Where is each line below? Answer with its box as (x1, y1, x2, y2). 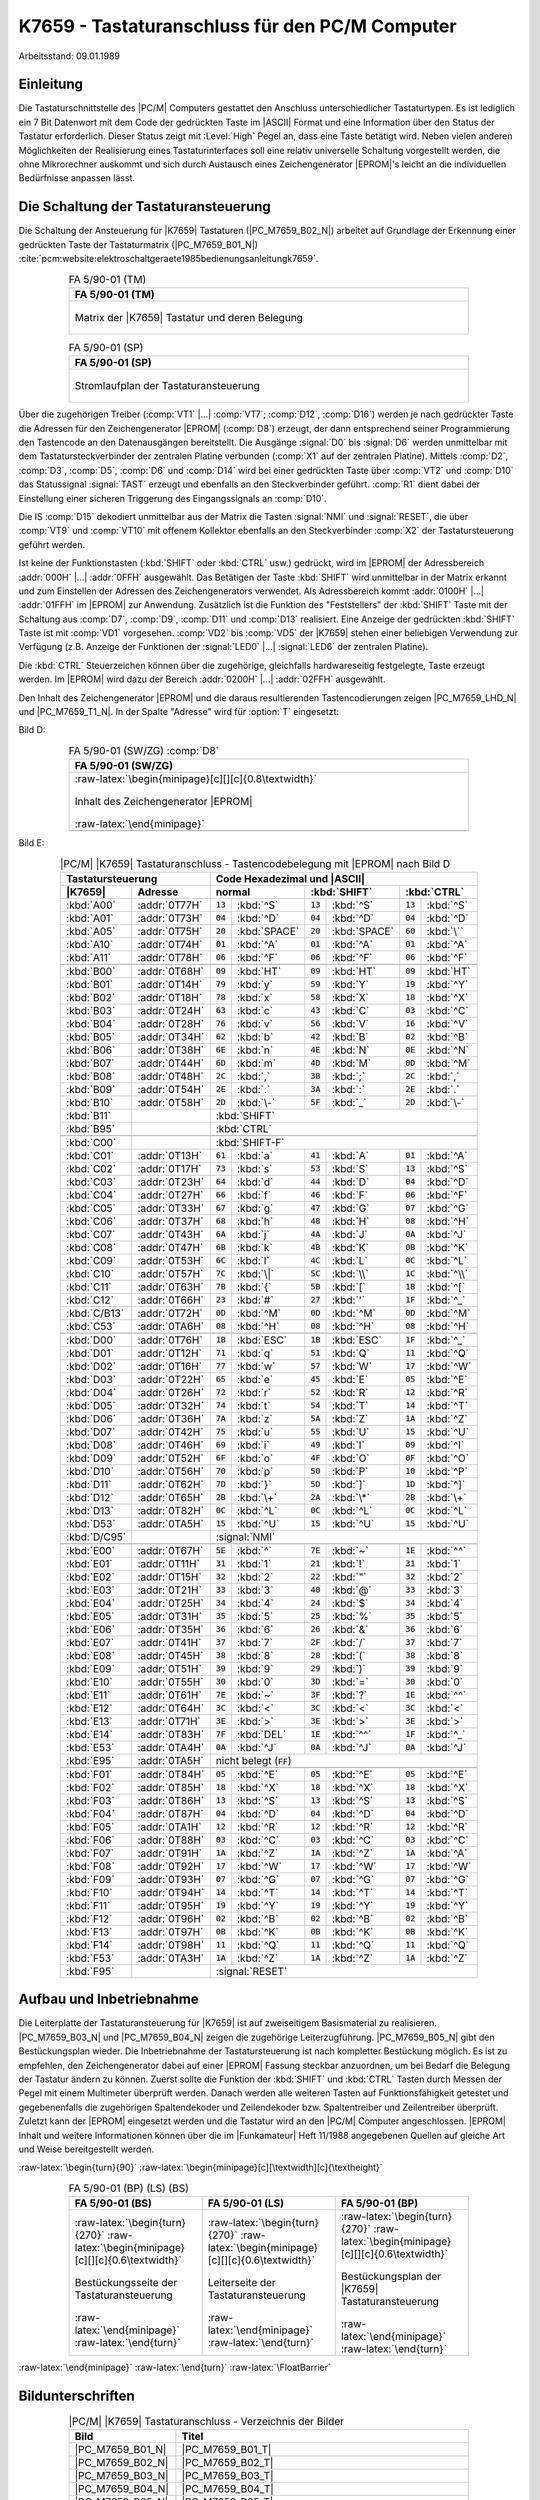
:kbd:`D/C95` (66, 1530, 127, 1544)
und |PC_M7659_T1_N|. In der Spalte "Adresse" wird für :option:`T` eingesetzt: (18, 706, 340, 718)
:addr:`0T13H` (137, 1148, 203, 1162)
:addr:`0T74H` (137, 937, 203, 951)
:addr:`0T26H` (137, 1385, 205, 1399)
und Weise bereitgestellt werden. (18, 2143, 155, 2155)
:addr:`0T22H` (137, 1372, 205, 1386)
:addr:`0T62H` (137, 1477, 204, 1491)
